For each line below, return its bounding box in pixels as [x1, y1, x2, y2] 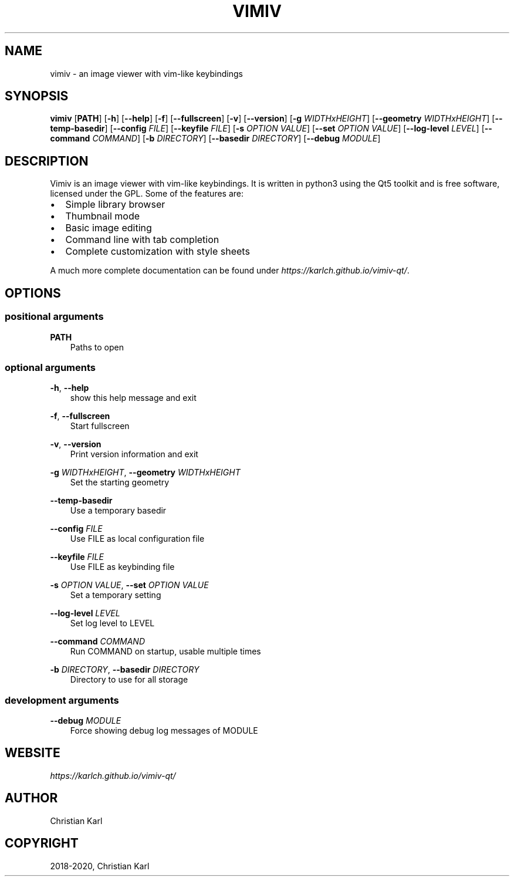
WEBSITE [5, 745, 60, 761]
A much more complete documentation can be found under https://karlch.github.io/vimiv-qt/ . [50, 265, 410, 276]
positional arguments [5, 310, 104, 323]
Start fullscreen [70, 421, 130, 431]
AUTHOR [5, 791, 58, 806]
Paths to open [70, 342, 124, 352]
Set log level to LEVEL [70, 618, 155, 629]
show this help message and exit [70, 393, 197, 403]
